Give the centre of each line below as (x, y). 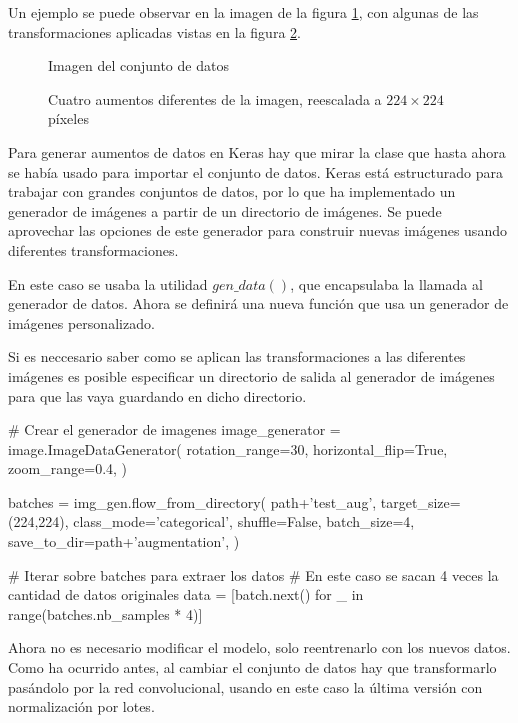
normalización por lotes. (81, 706)
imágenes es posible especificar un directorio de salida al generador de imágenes (251, 375)
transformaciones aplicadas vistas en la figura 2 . (154, 31)
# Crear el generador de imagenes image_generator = (174, 429)
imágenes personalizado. (81, 322)
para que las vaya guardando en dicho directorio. (157, 395)
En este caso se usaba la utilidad (108, 283)
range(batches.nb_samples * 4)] (105, 613)
